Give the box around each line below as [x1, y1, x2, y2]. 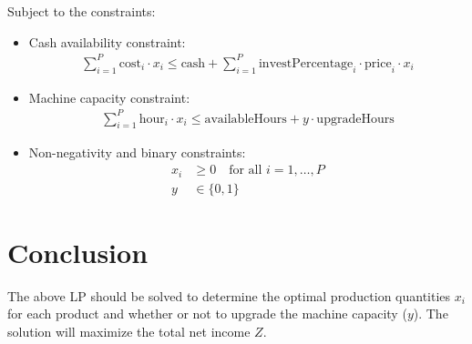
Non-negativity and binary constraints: [28, 143, 246, 162]
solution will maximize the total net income [7, 321, 251, 340]
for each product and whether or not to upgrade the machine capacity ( [7, 304, 407, 323]
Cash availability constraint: [28, 32, 186, 51]
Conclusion [7, 233, 149, 270]
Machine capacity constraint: [28, 87, 190, 106]
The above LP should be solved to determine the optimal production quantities [7, 286, 451, 305]
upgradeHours [316, 112, 395, 126]
